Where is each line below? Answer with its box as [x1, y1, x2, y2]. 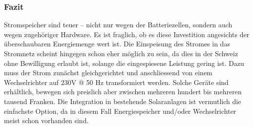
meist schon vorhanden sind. [4, 115, 89, 126]
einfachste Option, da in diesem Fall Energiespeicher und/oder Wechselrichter [4, 106, 236, 116]
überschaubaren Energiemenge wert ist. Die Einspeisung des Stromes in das [4, 39, 230, 49]
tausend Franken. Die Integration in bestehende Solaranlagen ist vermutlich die [4, 96, 241, 106]
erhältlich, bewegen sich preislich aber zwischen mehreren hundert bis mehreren [4, 86, 242, 97]
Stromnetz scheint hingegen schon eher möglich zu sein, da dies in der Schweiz [4, 48, 238, 58]
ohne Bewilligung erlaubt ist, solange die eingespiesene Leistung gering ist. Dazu [4, 58, 244, 68]
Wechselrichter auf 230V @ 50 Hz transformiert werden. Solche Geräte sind [4, 77, 229, 87]
